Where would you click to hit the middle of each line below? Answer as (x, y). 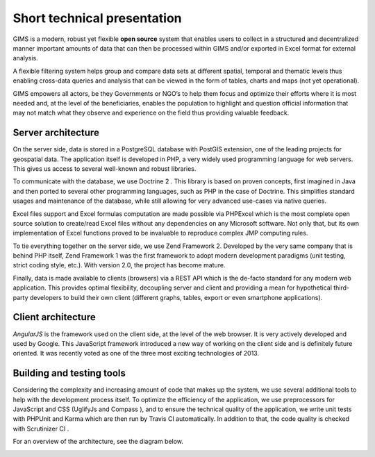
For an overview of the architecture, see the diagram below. (98, 442)
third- (342, 288)
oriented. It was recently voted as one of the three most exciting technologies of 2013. (136, 354)
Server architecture (56, 133)
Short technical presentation (97, 18)
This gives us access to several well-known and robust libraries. (105, 168)
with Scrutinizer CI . (41, 429)
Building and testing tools (69, 373)
